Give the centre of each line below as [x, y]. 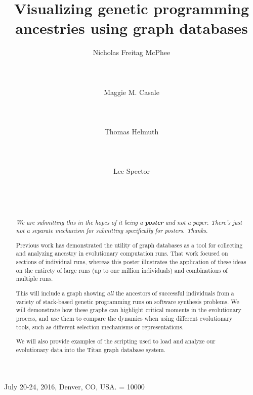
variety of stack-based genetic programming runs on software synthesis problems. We [128, 301]
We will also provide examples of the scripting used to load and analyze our [116, 341]
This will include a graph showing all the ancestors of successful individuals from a [125, 293]
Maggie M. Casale [132, 92]
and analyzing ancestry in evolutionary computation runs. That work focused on [122, 253]
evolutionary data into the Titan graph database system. [91, 349]
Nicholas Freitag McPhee [132, 52]
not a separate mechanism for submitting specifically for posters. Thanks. [112, 231]
